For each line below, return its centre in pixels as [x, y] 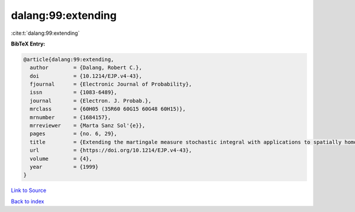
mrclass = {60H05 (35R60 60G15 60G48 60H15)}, [108, 109]
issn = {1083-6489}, [74, 92]
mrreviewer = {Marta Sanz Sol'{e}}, [88, 126]
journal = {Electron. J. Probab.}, [91, 101]
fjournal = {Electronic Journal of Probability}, [111, 84]
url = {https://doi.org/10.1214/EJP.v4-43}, [111, 150]
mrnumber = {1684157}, [70, 117]
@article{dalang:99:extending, [69, 59]
